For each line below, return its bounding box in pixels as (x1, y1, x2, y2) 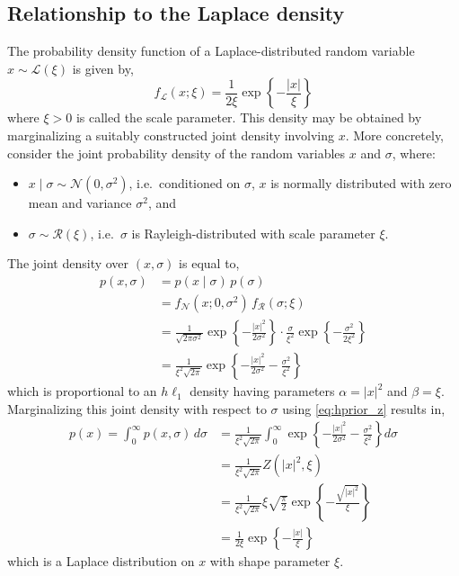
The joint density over (7, 254, 129, 273)
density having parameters (190, 382, 335, 400)
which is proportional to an (7, 382, 157, 400)
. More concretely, (345, 125, 445, 144)
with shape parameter (209, 552, 331, 571)
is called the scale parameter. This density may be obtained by (75, 108, 422, 127)
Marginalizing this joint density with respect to (7, 399, 267, 418)
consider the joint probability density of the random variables (7, 143, 346, 162)
